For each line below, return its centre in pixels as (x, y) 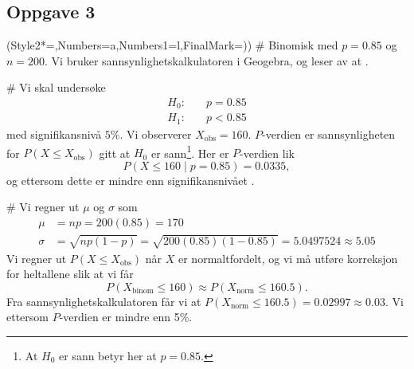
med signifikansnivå (54, 133)
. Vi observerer (156, 133)
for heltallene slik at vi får (70, 274)
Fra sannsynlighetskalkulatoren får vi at (104, 301)
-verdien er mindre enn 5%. (126, 317)
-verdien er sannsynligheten (329, 133)
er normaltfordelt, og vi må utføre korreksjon (288, 258)
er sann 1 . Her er (190, 151)
